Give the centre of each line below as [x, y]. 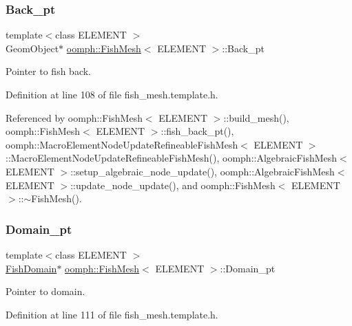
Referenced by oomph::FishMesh [74, 117]
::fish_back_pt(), [197, 131]
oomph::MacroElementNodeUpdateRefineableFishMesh [122, 144]
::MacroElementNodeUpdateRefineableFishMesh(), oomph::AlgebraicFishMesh [172, 158]
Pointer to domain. [45, 291]
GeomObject [32, 48]
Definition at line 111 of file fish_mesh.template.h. [112, 314]
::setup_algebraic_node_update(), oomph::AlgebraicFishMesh [203, 171]
